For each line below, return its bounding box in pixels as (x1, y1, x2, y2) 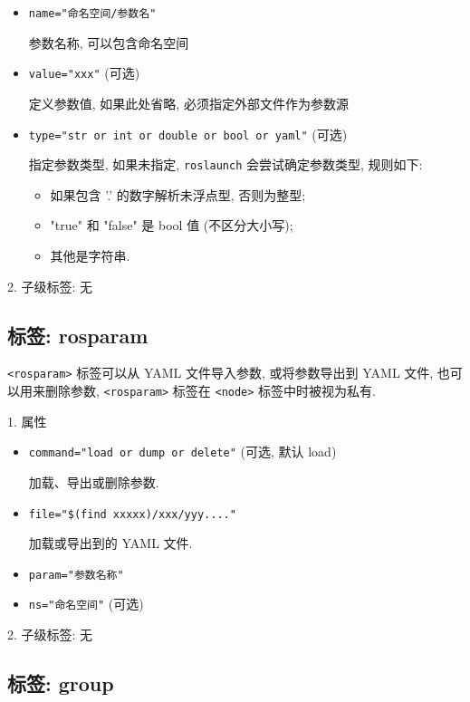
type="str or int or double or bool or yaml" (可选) (28, 124, 348, 143)
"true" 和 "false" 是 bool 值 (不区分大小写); (50, 216, 293, 235)
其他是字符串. (50, 246, 130, 264)
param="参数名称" (28, 568, 124, 582)
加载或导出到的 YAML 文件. (28, 534, 193, 553)
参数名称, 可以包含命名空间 (28, 33, 189, 52)
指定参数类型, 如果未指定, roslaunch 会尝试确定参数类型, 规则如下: (28, 155, 423, 174)
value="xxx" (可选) (28, 63, 140, 82)
